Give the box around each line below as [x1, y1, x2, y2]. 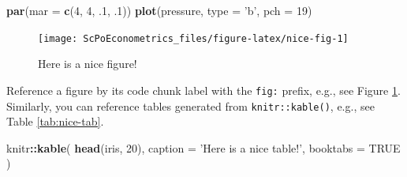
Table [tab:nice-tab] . [6, 113, 104, 130]
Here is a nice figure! [38, 55, 137, 72]
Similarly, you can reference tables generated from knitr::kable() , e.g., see [6, 97, 375, 114]
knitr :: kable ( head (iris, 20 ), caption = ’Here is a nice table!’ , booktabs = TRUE [6, 139, 401, 156]
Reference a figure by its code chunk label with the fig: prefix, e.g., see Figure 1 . [6, 81, 401, 98]
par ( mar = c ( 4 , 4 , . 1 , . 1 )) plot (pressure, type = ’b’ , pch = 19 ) [6, 2, 312, 18]
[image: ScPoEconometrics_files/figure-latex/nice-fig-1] [38, 32, 349, 44]
